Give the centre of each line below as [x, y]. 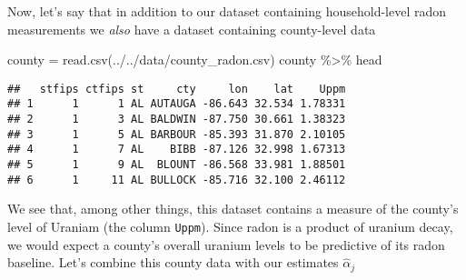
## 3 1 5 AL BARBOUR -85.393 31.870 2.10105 [177, 134]
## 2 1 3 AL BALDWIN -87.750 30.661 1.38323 [177, 120]
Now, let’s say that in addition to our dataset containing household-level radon [227, 11]
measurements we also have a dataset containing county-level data [192, 29]
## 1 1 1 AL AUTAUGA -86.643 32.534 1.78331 [177, 104]
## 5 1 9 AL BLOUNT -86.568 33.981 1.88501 [177, 165]
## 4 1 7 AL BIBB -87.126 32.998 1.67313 [177, 150]
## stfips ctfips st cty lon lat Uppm [177, 89]
